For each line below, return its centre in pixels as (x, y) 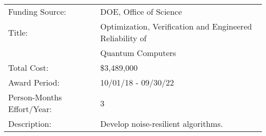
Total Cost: (28, 67)
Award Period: (34, 82)
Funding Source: (37, 11)
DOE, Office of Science (141, 11)
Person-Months (35, 97)
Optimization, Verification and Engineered (176, 26)
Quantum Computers (138, 53)
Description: (30, 124)
